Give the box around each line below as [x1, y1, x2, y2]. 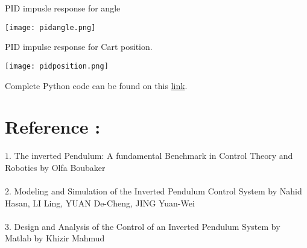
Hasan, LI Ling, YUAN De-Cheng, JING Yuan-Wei [5, 196, 195, 209]
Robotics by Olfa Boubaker [5, 161, 106, 173]
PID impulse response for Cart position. [5, 40, 153, 53]
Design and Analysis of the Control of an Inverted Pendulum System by [14, 220, 280, 232]
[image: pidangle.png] [5, 23, 96, 32]
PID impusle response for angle [5, 2, 121, 14]
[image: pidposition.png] [5, 61, 109, 70]
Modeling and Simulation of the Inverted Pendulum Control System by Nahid [14, 185, 302, 197]
